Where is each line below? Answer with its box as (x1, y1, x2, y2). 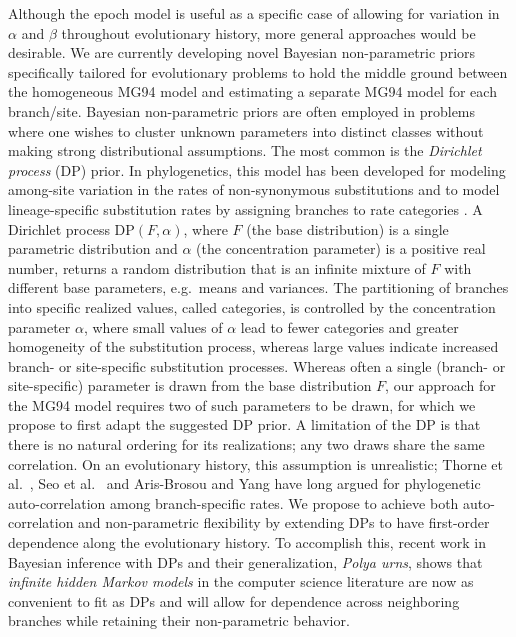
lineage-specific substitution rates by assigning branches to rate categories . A (8, 198, 483, 219)
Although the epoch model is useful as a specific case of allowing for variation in (8, 3, 500, 23)
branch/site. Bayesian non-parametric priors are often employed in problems (8, 100, 476, 121)
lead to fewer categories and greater (240, 316, 459, 337)
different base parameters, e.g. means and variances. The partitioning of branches (8, 277, 509, 298)
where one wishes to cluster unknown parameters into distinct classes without (8, 120, 484, 141)
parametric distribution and (8, 238, 178, 259)
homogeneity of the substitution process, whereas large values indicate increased (8, 336, 499, 357)
